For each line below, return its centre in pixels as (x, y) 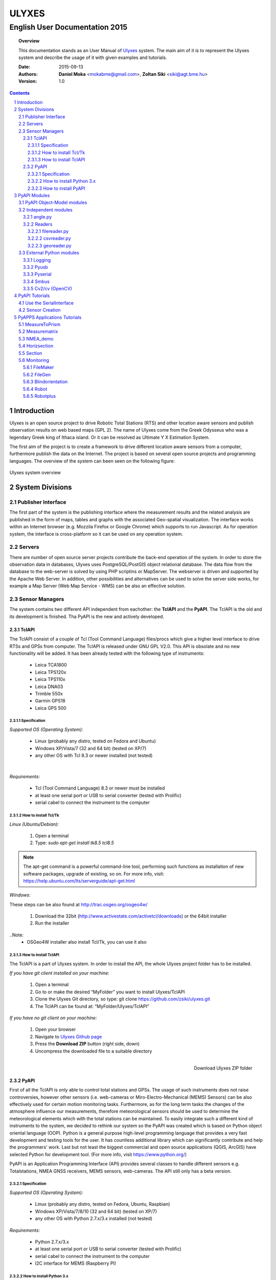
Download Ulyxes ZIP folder (223, 1068)
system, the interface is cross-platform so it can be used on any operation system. (96, 534)
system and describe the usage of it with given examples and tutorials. (93, 57)
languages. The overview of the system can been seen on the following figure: (92, 461)
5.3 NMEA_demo (36, 338)
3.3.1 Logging (37, 260)
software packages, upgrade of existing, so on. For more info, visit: (94, 873)
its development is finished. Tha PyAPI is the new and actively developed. (87, 616)
